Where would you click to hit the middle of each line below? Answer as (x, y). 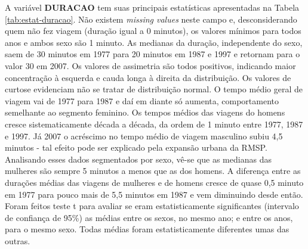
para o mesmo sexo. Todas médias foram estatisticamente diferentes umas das (147, 229)
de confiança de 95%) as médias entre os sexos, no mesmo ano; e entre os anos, (149, 217)
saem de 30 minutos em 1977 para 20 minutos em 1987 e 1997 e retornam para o (153, 54)
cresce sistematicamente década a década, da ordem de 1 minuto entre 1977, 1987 (154, 124)
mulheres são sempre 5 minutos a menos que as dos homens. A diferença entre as (153, 171)
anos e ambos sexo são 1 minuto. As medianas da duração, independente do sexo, (154, 42)
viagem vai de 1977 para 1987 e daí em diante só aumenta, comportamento (142, 100)
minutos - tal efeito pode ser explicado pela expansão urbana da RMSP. (136, 147)
